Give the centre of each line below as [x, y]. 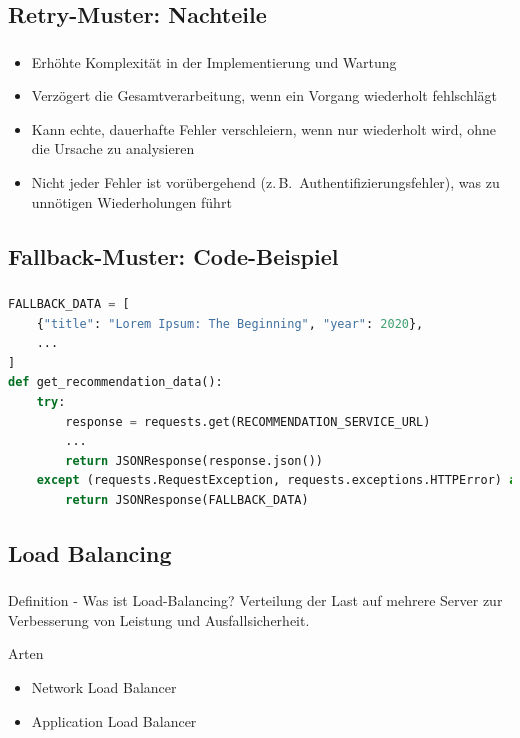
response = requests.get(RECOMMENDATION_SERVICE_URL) [248, 421]
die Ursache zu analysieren [113, 148]
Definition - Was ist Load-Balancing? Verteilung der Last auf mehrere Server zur [255, 600]
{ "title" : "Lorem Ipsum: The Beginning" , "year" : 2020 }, [230, 323]
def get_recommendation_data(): [115, 382]
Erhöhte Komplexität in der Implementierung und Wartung [214, 61]
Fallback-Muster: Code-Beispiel [173, 255]
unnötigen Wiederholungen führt [131, 201]
